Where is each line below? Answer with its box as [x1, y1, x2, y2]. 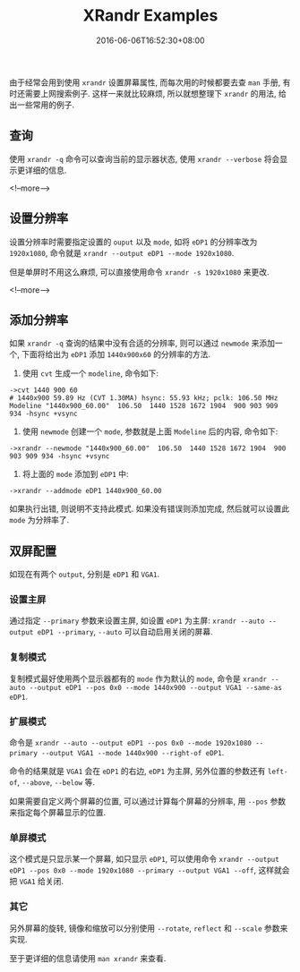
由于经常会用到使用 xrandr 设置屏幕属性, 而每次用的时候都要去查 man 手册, [9, 77, 281, 88]
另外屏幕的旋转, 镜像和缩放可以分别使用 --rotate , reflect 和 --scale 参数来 [9, 923, 288, 934]
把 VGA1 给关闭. [9, 876, 64, 887]
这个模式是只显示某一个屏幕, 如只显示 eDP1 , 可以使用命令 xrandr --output [9, 854, 279, 865]
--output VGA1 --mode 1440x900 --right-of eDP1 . [41, 747, 225, 758]
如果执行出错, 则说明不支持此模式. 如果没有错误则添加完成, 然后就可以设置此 [9, 503, 289, 515]
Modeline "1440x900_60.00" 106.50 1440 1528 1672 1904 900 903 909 [9, 402, 279, 411]
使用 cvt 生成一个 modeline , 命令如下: [21, 368, 159, 379]
